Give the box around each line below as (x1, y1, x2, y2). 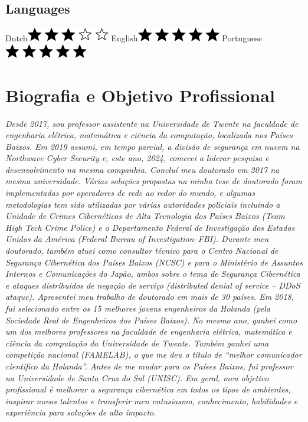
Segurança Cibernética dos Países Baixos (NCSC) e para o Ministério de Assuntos (5, 256, 303, 268)
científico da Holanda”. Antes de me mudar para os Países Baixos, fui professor (5, 359, 293, 372)
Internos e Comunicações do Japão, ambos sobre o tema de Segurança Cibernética (5, 267, 300, 280)
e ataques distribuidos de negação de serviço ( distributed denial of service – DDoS (5, 279, 300, 291)
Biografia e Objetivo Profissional (5, 83, 275, 107)
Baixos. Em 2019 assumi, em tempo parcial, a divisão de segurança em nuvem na (5, 140, 300, 152)
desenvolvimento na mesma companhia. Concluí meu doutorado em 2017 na (5, 163, 280, 175)
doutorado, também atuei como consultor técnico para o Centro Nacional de (5, 244, 278, 257)
